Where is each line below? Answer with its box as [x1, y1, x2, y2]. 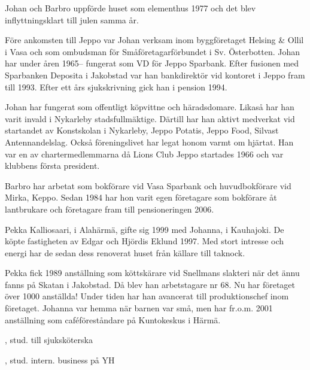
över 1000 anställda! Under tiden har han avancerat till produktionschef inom [5, 290, 289, 302]
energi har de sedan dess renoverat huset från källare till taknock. [5, 246, 245, 259]
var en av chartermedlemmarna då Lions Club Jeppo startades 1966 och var [5, 147, 284, 160]
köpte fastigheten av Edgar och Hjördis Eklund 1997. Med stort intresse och [5, 235, 284, 247]
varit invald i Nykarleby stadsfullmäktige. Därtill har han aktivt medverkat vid [5, 112, 295, 125]
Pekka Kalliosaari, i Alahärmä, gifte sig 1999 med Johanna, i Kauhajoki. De [5, 223, 284, 235]
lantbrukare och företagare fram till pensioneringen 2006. [5, 202, 214, 215]
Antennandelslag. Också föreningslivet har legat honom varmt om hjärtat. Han [5, 135, 294, 148]
